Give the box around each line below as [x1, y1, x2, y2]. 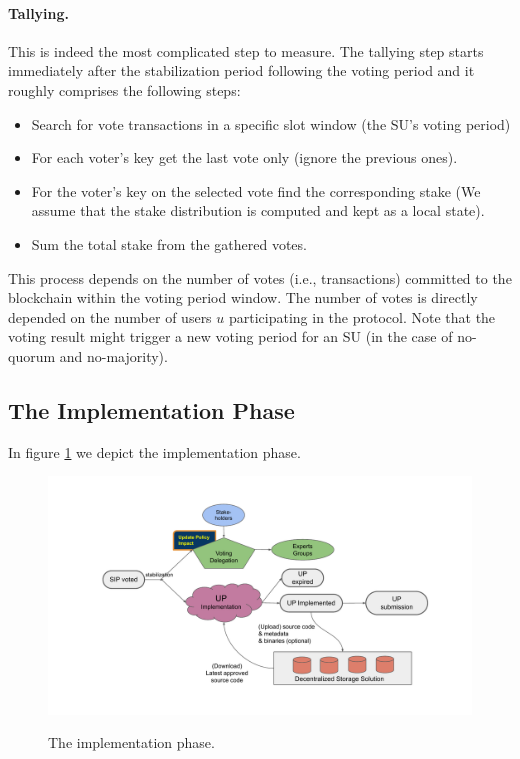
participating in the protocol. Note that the [228, 306, 496, 327]
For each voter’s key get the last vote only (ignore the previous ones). [31, 147, 458, 168]
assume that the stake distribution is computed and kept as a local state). [31, 200, 485, 221]
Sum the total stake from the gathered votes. [31, 233, 307, 254]
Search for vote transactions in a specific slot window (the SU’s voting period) [31, 113, 511, 134]
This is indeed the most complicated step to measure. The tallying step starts [8, 40, 484, 61]
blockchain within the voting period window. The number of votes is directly [8, 287, 478, 308]
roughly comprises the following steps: [8, 79, 241, 100]
